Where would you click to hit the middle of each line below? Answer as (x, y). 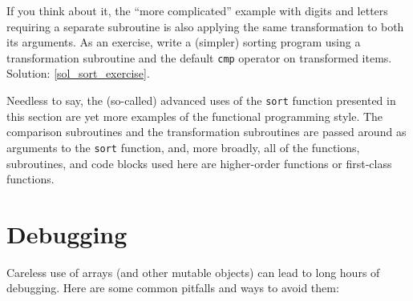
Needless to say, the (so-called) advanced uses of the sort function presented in (201, 100)
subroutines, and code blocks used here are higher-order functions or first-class (199, 163)
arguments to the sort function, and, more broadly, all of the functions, (183, 147)
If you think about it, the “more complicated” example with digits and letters (197, 10)
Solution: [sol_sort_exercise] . (78, 73)
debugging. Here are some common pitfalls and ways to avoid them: (173, 288)
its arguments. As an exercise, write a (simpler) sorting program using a (184, 42)
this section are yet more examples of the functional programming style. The (195, 116)
